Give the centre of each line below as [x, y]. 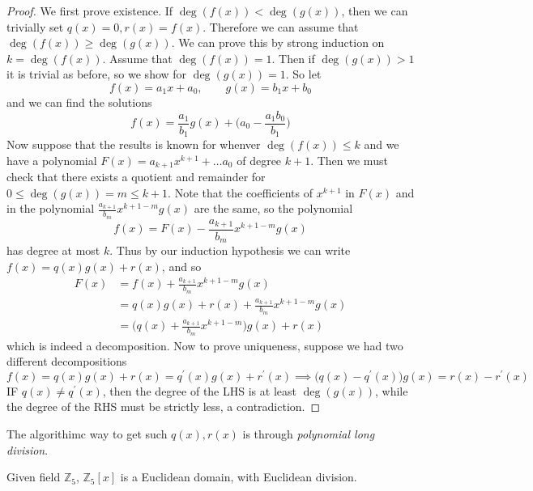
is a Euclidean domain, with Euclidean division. [239, 477]
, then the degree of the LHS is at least [199, 390]
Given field [34, 477]
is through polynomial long [309, 434]
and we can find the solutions [79, 102]
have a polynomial [52, 160]
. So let [303, 74]
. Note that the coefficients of [241, 192]
